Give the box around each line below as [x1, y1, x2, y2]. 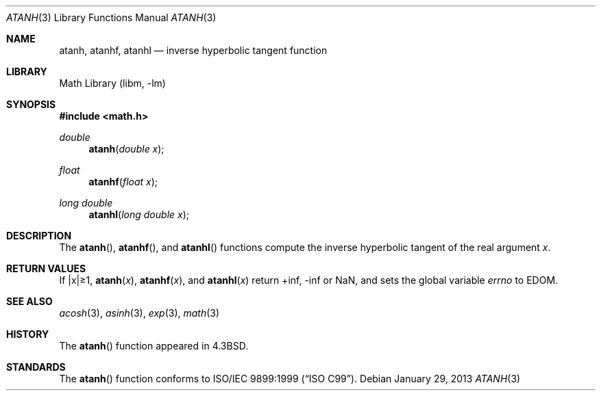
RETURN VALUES [6, 263, 86, 274]
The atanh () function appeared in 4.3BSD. [59, 340, 249, 352]
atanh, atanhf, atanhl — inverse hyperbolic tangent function [59, 44, 328, 56]
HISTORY [6, 328, 49, 340]
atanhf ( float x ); [88, 176, 158, 187]
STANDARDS [6, 361, 66, 373]
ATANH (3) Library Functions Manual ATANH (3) [6, 12, 217, 23]
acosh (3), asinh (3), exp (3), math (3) [59, 307, 220, 319]
